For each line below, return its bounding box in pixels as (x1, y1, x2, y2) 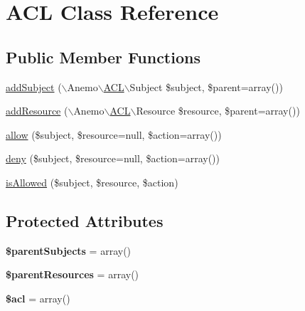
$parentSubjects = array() (6, 243, 132, 258)
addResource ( (6, 103, 68, 118)
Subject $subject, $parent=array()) (129, 79, 283, 94)
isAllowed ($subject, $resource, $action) (6, 174, 178, 189)
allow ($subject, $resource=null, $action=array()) (6, 127, 222, 142)
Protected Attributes (6, 209, 164, 231)
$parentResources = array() (6, 267, 139, 282)
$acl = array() (6, 290, 70, 305)
